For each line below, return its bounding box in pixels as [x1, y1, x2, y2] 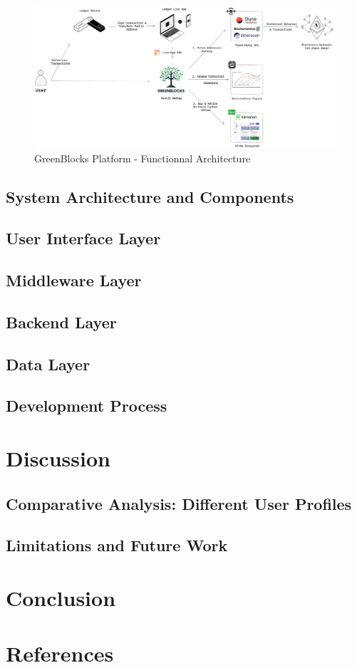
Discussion [6, 444, 110, 473]
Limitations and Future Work [6, 534, 228, 556]
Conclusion [6, 583, 116, 612]
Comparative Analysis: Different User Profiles [6, 492, 352, 514]
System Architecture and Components [6, 185, 294, 207]
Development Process [6, 395, 167, 417]
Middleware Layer [6, 269, 142, 291]
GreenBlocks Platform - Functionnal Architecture [34, 150, 251, 165]
